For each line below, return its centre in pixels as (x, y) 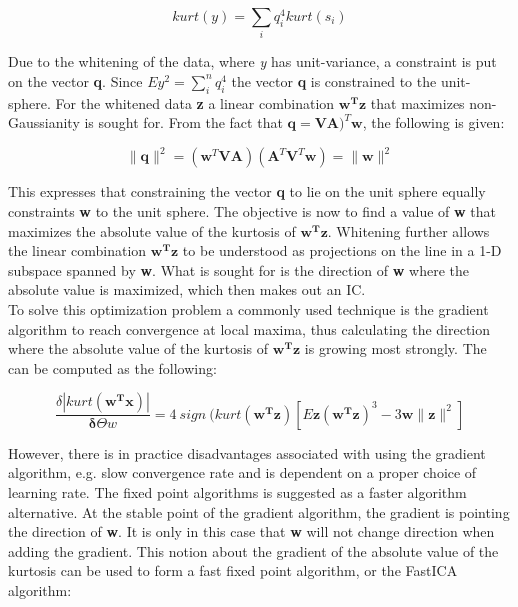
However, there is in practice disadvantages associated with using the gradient (247, 452)
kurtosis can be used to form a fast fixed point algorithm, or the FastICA (233, 570)
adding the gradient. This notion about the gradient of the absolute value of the (253, 550)
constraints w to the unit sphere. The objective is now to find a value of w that (252, 211)
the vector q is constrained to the (334, 80)
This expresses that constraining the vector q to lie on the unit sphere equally (247, 191)
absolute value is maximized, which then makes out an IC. (187, 289)
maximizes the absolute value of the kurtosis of (152, 230)
